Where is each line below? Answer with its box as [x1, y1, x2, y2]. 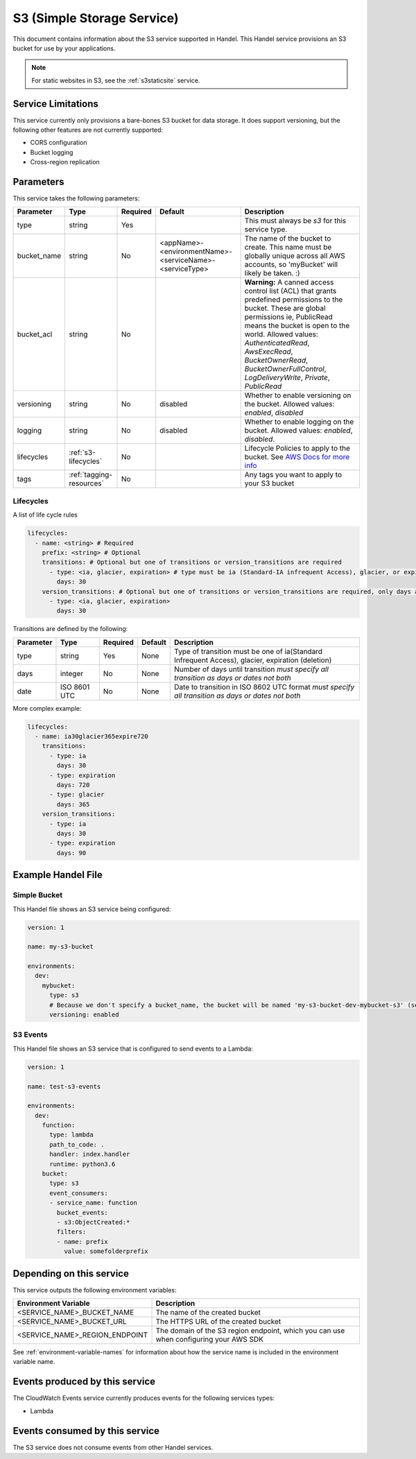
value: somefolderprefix [63, 1248, 148, 1255]
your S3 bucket [244, 478, 295, 488]
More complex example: [12, 704, 82, 712]
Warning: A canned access [244, 277, 334, 287]
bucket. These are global [244, 304, 326, 313]
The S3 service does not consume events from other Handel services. [12, 1443, 214, 1451]
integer [60, 668, 84, 678]
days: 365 [56, 800, 90, 808]
